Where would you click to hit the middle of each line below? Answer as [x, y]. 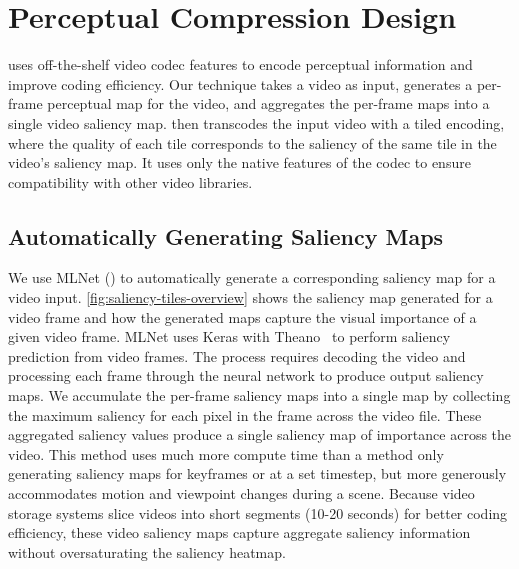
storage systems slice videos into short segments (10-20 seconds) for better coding [258, 512]
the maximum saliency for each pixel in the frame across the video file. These [245, 414]
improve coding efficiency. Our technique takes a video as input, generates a [240, 83]
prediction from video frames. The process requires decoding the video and [237, 355]
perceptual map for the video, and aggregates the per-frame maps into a [268, 103]
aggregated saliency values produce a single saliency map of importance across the [260, 434]
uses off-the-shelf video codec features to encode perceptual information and [240, 64]
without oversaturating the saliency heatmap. [147, 551]
